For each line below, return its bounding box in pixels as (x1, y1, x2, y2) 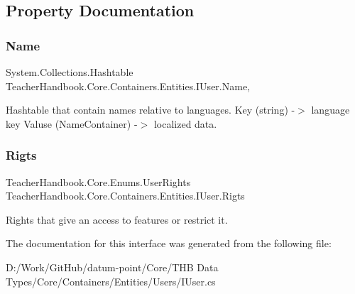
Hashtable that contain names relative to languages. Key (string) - (6, 102, 295, 117)
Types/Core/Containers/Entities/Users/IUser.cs (6, 273, 216, 288)
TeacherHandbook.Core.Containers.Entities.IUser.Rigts (6, 188, 245, 203)
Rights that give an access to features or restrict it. (6, 212, 228, 227)
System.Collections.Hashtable (6, 65, 133, 79)
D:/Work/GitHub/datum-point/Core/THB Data (6, 259, 219, 274)
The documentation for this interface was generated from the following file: (6, 236, 332, 251)
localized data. (153, 116, 217, 131)
